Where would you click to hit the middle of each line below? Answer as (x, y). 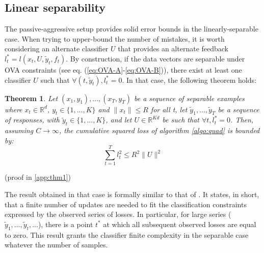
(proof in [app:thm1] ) (38, 177)
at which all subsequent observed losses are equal (180, 224)
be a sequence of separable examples (189, 98)
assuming (19, 130)
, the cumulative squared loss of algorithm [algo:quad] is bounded (159, 130)
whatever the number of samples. (56, 245)
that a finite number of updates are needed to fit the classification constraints (126, 204)
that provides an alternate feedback (173, 49)
